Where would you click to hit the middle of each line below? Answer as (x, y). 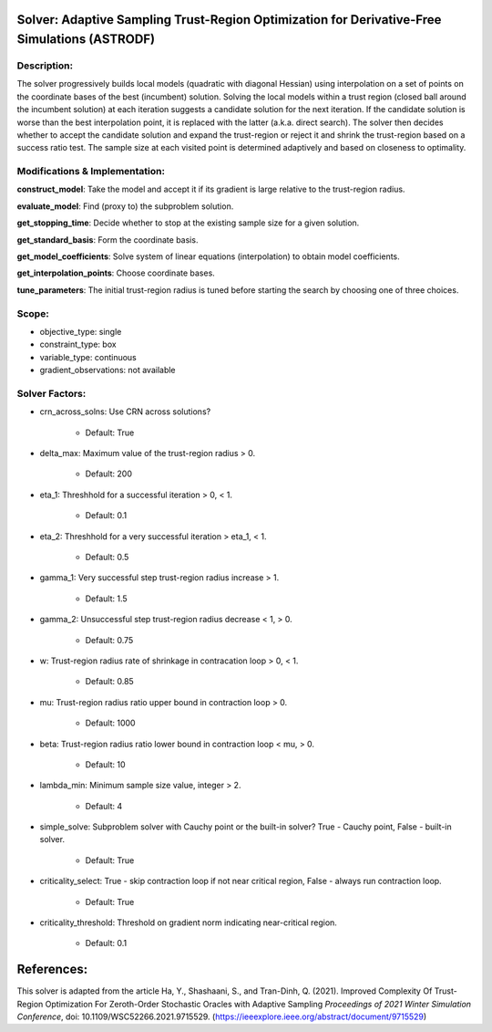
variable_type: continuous (88, 357)
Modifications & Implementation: (91, 172)
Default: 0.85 (109, 682)
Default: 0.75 (109, 640)
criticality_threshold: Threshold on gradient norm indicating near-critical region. (188, 923)
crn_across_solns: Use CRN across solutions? (125, 412)
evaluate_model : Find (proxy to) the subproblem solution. (125, 206)
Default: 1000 (110, 723)
